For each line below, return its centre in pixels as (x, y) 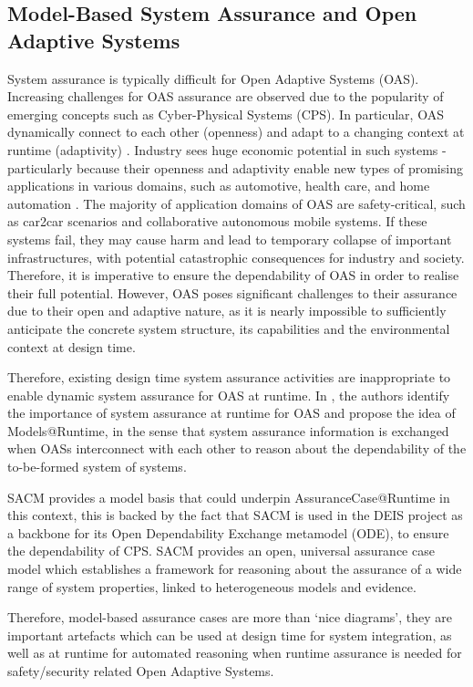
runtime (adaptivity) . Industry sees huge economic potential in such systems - (227, 149)
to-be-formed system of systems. (97, 467)
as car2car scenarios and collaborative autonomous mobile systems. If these (217, 221)
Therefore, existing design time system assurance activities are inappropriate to (229, 377)
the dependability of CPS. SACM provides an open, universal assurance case (221, 551)
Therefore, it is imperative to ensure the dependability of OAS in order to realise (233, 275)
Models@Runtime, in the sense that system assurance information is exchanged (228, 430)
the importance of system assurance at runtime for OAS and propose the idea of (231, 413)
